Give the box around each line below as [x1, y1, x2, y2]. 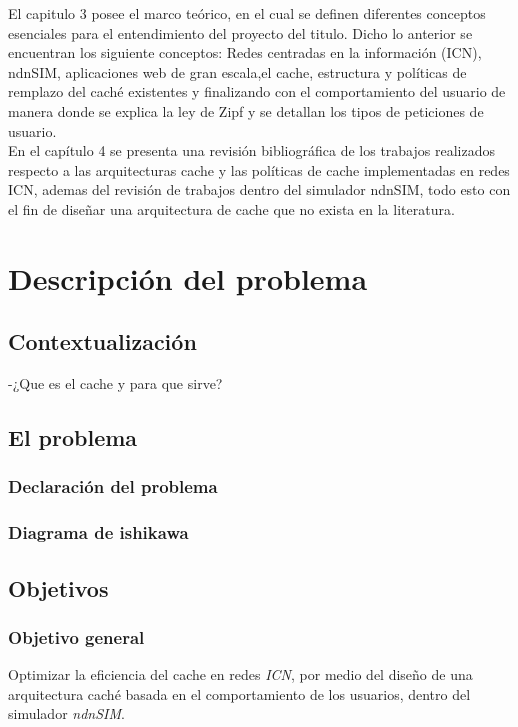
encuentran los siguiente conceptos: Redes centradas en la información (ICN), [8, 42, 482, 63]
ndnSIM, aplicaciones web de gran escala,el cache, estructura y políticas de [8, 61, 467, 82]
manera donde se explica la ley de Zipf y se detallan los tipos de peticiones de [8, 100, 484, 121]
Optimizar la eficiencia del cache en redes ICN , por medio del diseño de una [8, 664, 473, 685]
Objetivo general [8, 624, 145, 649]
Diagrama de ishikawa [8, 520, 189, 545]
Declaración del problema [8, 474, 218, 499]
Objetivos [8, 572, 109, 603]
